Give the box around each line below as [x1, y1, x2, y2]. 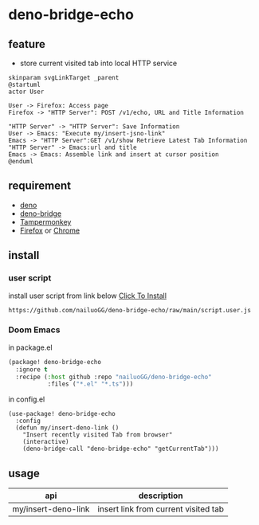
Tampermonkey [19, 217, 72, 226]
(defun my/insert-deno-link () [15, 424, 120, 432]
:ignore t [15, 365, 48, 374]
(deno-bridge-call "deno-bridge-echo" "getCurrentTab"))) [22, 445, 219, 453]
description [138, 490, 183, 501]
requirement [8, 179, 72, 193]
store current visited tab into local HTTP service [19, 58, 178, 68]
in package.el [8, 343, 53, 352]
